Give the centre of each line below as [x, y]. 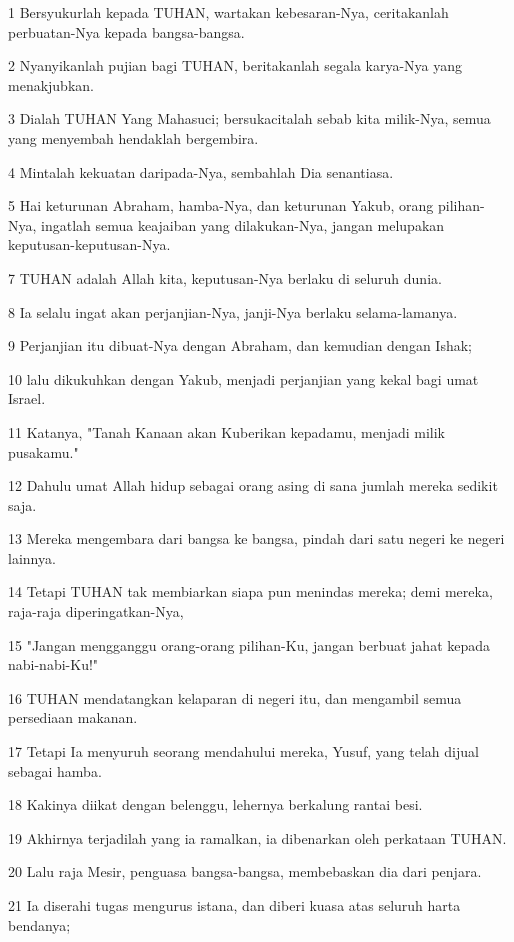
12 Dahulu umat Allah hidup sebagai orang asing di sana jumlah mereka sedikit [253, 485]
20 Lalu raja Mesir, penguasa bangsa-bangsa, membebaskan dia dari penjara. [245, 871]
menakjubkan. [51, 84]
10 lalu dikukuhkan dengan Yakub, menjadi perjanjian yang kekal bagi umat [243, 378]
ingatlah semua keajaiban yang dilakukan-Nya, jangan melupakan [243, 224]
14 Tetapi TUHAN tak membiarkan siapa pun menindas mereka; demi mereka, [250, 591]
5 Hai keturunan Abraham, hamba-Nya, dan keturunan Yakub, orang [221, 205]
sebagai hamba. [55, 770]
